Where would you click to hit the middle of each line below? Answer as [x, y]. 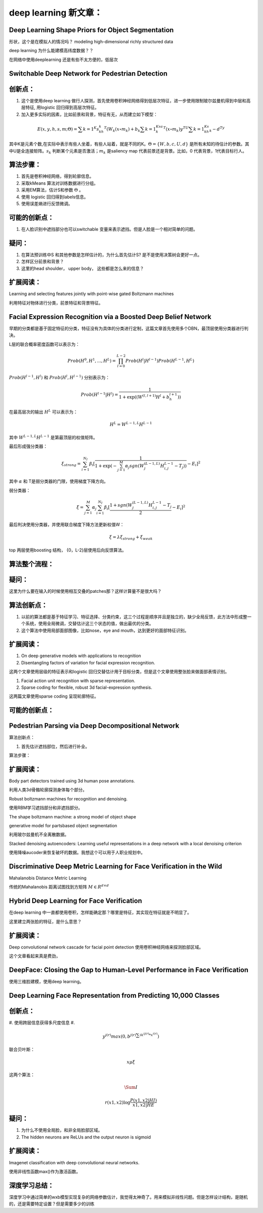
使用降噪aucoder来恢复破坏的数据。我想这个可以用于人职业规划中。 [77, 853]
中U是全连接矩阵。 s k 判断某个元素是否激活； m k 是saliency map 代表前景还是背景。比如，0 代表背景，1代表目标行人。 [128, 151]
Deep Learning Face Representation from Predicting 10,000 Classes [114, 995]
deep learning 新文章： [56, 13]
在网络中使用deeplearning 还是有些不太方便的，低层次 [63, 59]
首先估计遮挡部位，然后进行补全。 [55, 746]
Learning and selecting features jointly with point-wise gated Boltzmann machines [91, 294]
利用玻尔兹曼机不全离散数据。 [39, 834]
